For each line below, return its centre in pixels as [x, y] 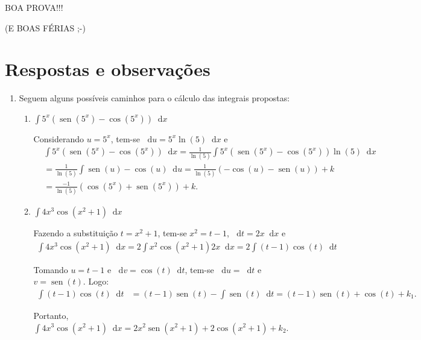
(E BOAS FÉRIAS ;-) [45, 27]
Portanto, [51, 315]
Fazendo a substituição [76, 233]
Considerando [59, 138]
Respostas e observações [108, 69]
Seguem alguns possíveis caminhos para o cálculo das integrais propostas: [154, 98]
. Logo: [96, 281]
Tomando [51, 269]
